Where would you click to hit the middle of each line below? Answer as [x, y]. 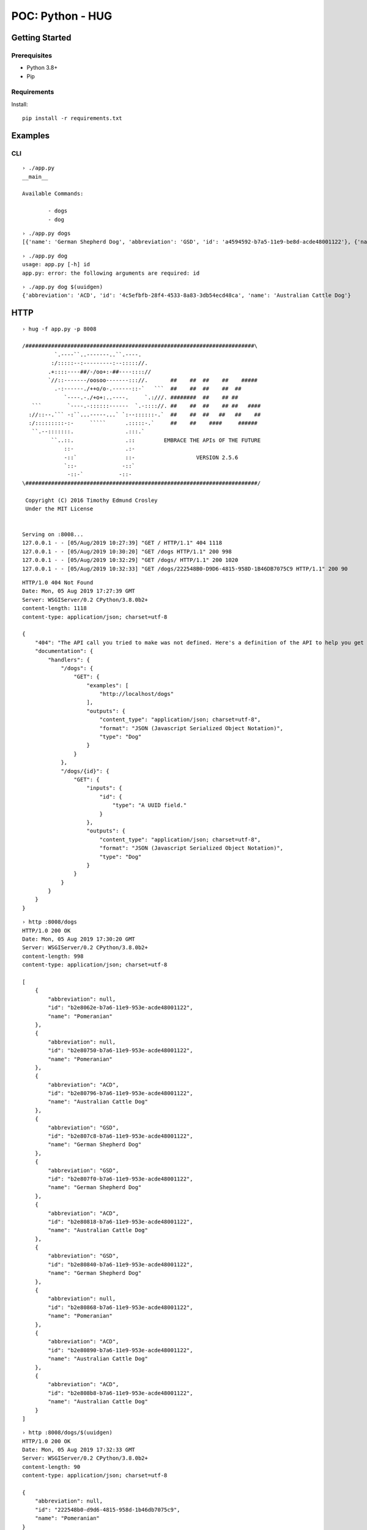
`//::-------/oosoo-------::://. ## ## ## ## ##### [153, 380]
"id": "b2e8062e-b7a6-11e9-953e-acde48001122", [120, 1008]
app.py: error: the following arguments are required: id [111, 273]
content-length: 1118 [54, 608]
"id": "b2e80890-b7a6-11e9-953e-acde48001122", [120, 1350]
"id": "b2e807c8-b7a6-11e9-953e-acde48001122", [120, 1136]
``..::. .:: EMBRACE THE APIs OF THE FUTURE [156, 440]
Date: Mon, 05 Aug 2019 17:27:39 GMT [79, 591]
